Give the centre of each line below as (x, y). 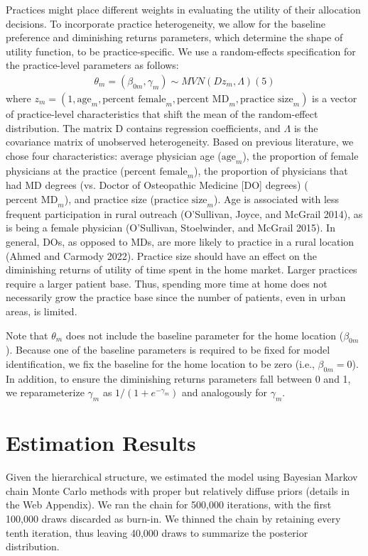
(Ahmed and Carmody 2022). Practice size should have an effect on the (161, 255)
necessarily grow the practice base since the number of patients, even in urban (176, 297)
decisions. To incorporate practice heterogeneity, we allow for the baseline (166, 23)
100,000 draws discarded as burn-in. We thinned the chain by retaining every (173, 518)
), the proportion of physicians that (271, 170)
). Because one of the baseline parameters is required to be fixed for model (168, 350)
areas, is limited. (42, 311)
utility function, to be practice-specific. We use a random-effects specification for (181, 51)
